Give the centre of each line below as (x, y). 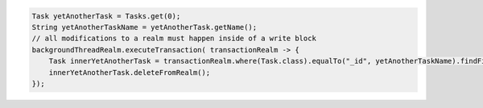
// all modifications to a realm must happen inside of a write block (174, 39)
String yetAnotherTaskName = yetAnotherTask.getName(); (144, 27)
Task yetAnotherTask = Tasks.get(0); (106, 16)
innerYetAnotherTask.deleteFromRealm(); (130, 72)
